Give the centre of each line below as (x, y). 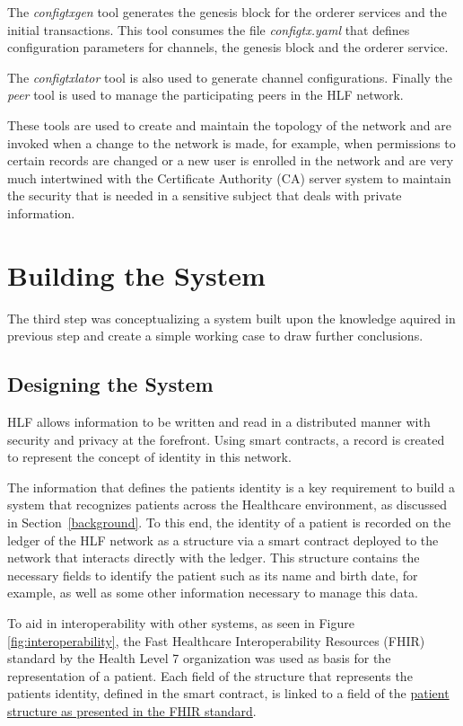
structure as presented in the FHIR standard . (132, 710)
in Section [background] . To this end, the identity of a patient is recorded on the (229, 522)
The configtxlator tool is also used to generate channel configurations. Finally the (230, 77)
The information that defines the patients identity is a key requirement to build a (231, 487)
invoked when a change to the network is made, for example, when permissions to (231, 142)
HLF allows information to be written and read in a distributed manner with (219, 422)
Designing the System (110, 384)
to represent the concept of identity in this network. (149, 457)
